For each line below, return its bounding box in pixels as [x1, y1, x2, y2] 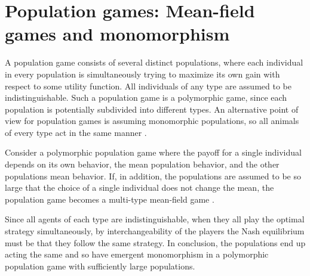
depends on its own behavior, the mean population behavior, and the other [5, 158, 280, 170]
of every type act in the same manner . [5, 126, 147, 138]
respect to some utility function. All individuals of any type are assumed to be [5, 79, 291, 92]
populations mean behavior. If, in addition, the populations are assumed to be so [5, 169, 301, 182]
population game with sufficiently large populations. [5, 259, 195, 272]
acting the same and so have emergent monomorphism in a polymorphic [5, 248, 269, 261]
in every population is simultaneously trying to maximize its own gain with [5, 67, 280, 80]
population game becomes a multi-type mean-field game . [5, 193, 214, 205]
